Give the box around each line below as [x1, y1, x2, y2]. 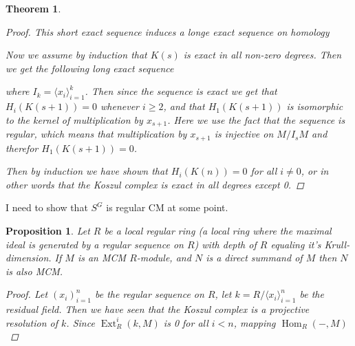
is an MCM [77, 250, 127, 265]
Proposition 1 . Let [6, 224, 90, 238]
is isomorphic [286, 99, 343, 113]
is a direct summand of [206, 250, 303, 265]
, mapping [233, 315, 276, 329]
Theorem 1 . [6, 1, 61, 15]
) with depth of [194, 237, 257, 251]
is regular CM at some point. [106, 200, 228, 215]
